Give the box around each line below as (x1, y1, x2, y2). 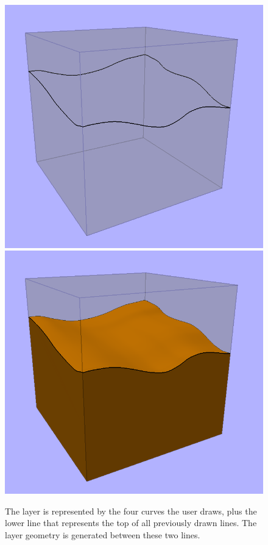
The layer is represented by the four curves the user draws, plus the (5, 504, 257, 517)
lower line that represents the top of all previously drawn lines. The (5, 516, 257, 529)
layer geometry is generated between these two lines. (5, 528, 200, 541)
